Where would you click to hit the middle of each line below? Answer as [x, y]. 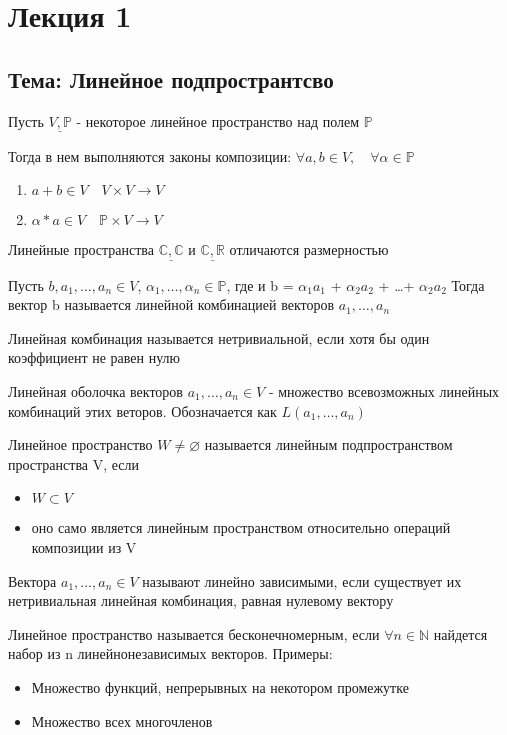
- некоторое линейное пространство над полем [218, 120]
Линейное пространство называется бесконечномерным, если [194, 633]
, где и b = [260, 284]
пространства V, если [73, 463]
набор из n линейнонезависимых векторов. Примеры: [170, 653]
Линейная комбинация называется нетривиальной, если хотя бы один [219, 337]
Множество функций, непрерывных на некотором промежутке [220, 686]
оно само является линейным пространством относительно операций [241, 527]
